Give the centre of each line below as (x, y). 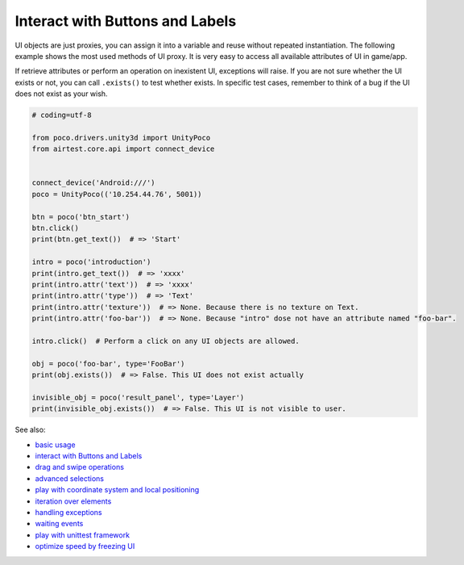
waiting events (59, 524)
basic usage (55, 445)
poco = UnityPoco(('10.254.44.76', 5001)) (117, 194)
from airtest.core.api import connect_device (123, 149)
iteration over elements (73, 501)
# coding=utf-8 (62, 115)
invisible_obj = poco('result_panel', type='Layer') (138, 397)
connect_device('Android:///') (94, 183)
